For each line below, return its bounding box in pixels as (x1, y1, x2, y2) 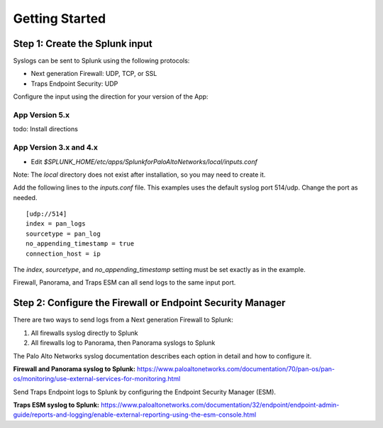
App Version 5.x (13, 110, 70, 120)
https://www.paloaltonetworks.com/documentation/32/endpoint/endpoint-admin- (100, 401, 340, 410)
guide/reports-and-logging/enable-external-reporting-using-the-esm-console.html (13, 410, 257, 419)
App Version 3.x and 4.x (13, 143, 99, 153)
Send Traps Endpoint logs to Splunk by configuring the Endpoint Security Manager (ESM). (13, 388, 277, 396)
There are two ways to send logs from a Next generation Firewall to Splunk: (13, 316, 234, 324)
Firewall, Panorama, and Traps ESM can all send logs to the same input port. (13, 278, 236, 287)
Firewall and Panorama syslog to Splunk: (13, 364, 136, 373)
